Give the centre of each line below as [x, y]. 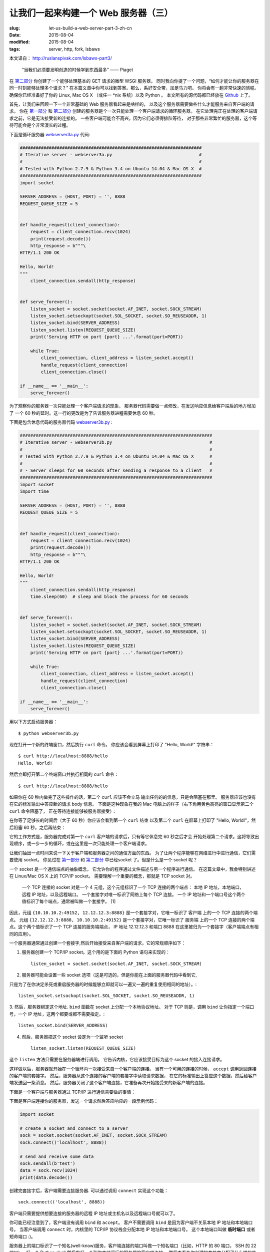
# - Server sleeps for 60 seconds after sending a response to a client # [116, 470]
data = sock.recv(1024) [49, 1170]
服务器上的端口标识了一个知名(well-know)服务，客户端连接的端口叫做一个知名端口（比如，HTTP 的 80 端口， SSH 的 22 [133, 1246]
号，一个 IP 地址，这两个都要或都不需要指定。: [57, 1014]
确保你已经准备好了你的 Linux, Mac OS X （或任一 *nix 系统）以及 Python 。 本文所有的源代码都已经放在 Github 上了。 [131, 95]
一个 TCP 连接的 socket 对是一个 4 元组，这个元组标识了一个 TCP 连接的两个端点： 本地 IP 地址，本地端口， [133, 887]
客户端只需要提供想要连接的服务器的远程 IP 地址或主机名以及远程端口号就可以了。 [93, 1213]
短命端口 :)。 [22, 1236]
